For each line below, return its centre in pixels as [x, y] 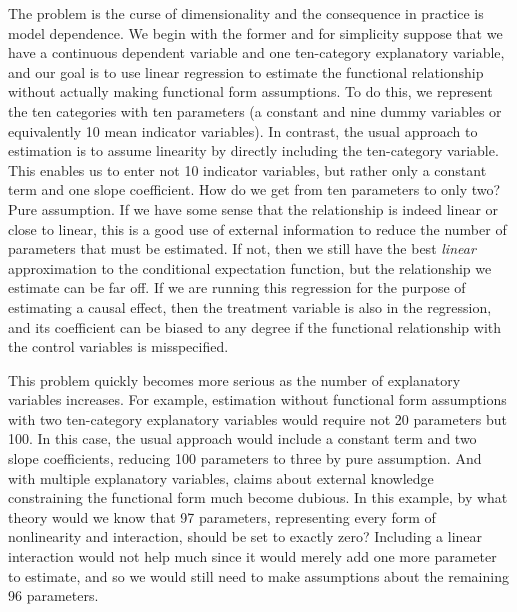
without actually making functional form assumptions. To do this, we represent [250, 91]
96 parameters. [53, 595]
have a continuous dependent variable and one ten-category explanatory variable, [256, 52]
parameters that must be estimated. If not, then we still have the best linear [242, 248]
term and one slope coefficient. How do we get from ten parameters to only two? [254, 189]
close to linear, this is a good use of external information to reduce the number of [257, 228]
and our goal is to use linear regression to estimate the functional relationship [246, 71]
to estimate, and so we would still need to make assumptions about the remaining [258, 575]
